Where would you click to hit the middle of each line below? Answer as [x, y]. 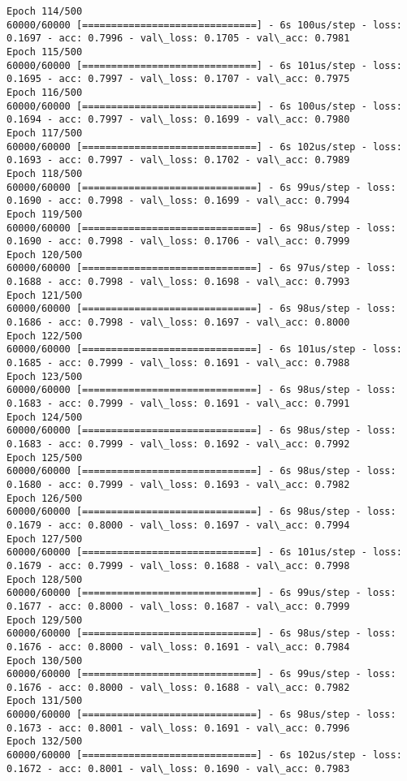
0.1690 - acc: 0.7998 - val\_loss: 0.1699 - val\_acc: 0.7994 [178, 201]
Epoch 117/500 [45, 133]
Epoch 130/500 [45, 660]
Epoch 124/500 [45, 417]
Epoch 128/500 [45, 579]
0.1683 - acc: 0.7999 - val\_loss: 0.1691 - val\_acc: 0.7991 [178, 404]
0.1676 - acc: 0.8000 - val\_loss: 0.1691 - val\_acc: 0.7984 [178, 647]
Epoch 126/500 [45, 498]
